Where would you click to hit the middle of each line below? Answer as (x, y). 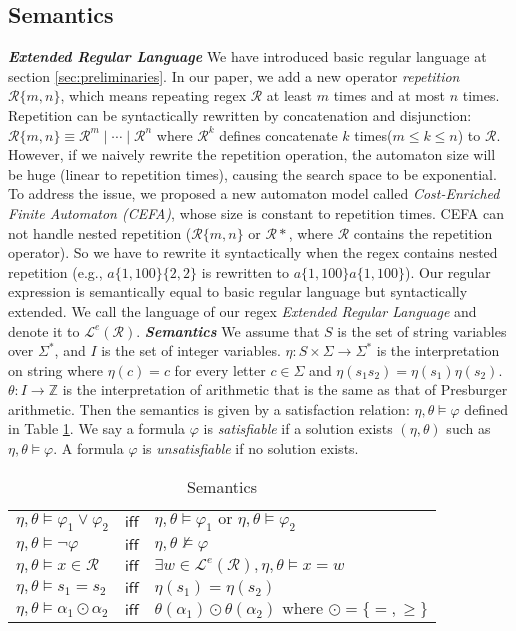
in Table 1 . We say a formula (97, 428)
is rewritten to (245, 271)
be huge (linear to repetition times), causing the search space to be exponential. (252, 173)
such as (468, 428)
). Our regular (447, 271)
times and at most (389, 95)
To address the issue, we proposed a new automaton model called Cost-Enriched (254, 193)
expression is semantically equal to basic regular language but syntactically (238, 291)
